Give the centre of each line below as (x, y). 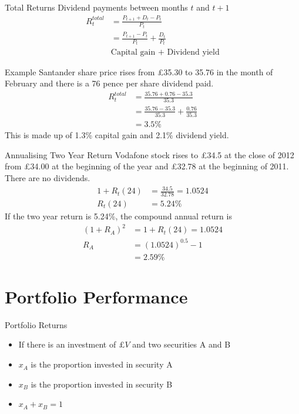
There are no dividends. (48, 178)
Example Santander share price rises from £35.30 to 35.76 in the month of (139, 71)
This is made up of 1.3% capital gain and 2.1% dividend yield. (117, 135)
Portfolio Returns (36, 324)
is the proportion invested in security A (102, 364)
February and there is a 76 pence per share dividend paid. (109, 83)
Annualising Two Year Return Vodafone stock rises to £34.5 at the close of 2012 (149, 154)
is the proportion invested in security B (102, 384)
